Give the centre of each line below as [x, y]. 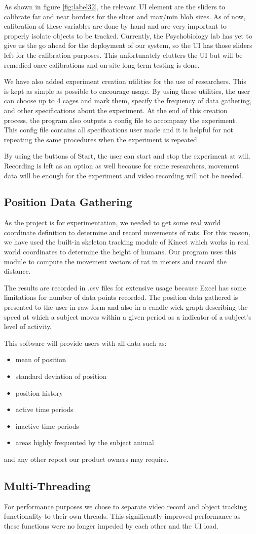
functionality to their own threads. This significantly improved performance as [122, 516]
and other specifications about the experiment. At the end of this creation [116, 110]
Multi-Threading [47, 485]
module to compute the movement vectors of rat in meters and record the [115, 261]
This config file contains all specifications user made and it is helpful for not [119, 130]
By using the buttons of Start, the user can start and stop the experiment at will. [128, 156]
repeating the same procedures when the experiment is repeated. [102, 139]
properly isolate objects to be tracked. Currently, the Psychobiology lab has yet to [128, 35]
